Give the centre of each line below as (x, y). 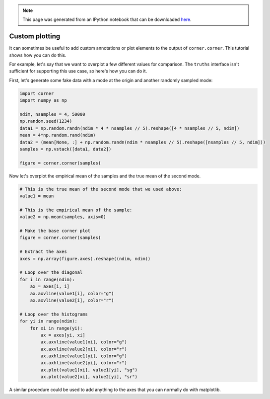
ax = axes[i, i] (50, 286)
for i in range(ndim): (47, 279)
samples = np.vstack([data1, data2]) (66, 149)
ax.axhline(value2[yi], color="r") (84, 363)
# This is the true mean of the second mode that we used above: (101, 189)
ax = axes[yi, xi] (63, 335)
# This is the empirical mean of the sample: (76, 210)
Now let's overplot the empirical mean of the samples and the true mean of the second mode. (105, 176)
